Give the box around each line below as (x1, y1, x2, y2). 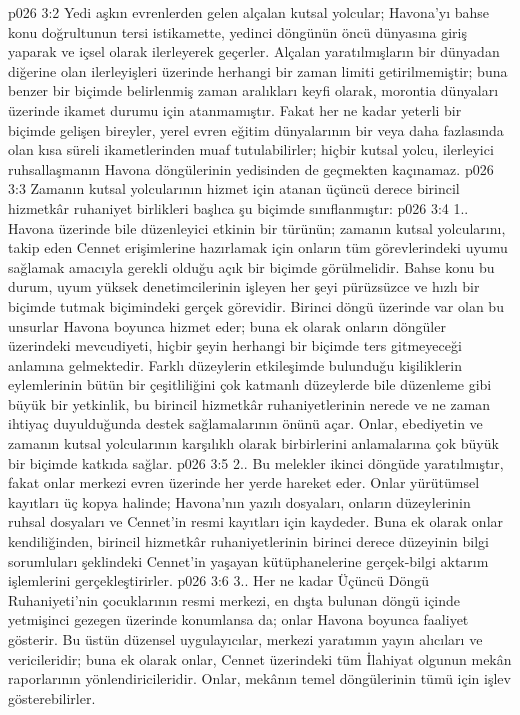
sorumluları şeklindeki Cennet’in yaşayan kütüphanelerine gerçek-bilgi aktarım (8, 550, 489, 571)
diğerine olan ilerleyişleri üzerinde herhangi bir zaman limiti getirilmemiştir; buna (8, 60, 508, 81)
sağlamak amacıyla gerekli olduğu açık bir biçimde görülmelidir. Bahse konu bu (8, 256, 495, 277)
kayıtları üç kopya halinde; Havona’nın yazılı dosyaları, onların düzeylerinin (8, 491, 471, 512)
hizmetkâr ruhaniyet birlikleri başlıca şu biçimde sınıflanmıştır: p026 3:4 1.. (8, 197, 469, 218)
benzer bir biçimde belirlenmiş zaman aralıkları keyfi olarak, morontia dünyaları (8, 80, 499, 101)
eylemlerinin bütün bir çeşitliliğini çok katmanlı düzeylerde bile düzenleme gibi (8, 374, 492, 395)
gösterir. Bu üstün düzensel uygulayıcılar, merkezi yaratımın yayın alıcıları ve (8, 629, 483, 649)
